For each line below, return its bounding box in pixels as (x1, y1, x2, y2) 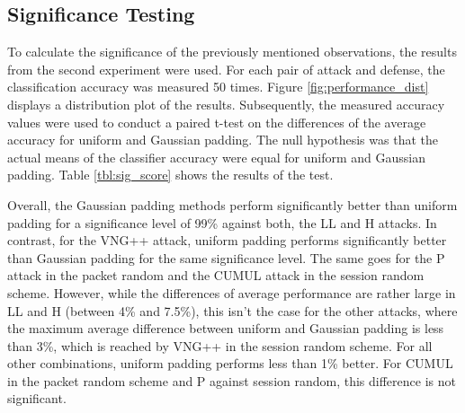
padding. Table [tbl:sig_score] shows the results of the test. (7, 165, 334, 184)
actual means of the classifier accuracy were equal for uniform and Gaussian (7, 147, 425, 166)
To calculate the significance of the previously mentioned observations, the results (7, 42, 457, 61)
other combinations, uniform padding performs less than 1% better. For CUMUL (7, 354, 453, 373)
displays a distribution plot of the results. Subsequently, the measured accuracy (7, 94, 445, 113)
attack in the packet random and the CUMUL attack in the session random (7, 266, 425, 285)
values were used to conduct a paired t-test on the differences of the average (7, 112, 426, 131)
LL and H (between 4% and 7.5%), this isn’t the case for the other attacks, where (7, 301, 458, 320)
